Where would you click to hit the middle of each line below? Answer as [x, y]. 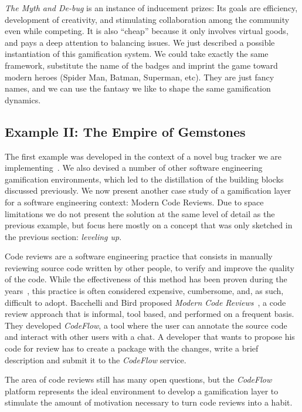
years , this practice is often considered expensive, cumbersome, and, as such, [144, 291]
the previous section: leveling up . [63, 236]
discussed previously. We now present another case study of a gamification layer [148, 190]
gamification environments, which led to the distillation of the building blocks [144, 179]
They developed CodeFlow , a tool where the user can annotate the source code [146, 325]
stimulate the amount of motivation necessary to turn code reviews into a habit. [149, 402]
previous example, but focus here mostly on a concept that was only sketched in [149, 225]
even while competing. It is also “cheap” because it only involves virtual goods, [147, 31]
